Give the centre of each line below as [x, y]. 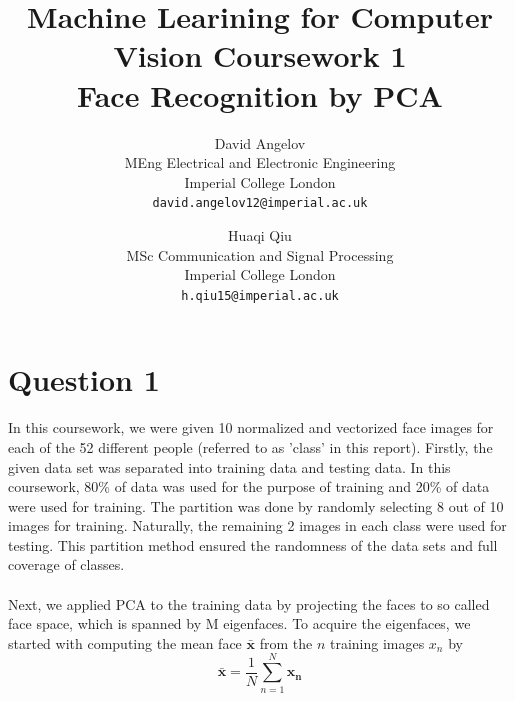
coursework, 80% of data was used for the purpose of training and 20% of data [249, 486]
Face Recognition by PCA [260, 94]
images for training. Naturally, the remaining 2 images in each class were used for [257, 525]
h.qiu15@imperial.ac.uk [260, 295]
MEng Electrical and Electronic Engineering [260, 162]
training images [377, 642]
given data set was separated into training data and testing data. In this [229, 466]
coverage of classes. [66, 564]
